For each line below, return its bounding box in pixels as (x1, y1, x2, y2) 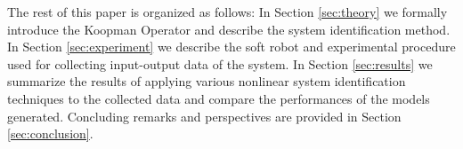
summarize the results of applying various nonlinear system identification (7, 72, 406, 90)
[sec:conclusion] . (7, 124, 93, 143)
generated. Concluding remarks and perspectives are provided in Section (7, 106, 402, 125)
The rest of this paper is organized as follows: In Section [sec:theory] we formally (7, 3, 448, 20)
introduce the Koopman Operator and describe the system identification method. (7, 20, 451, 38)
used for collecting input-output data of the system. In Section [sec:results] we (7, 54, 433, 73)
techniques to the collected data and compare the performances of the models (7, 89, 430, 107)
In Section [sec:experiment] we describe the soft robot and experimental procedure (7, 37, 456, 56)
